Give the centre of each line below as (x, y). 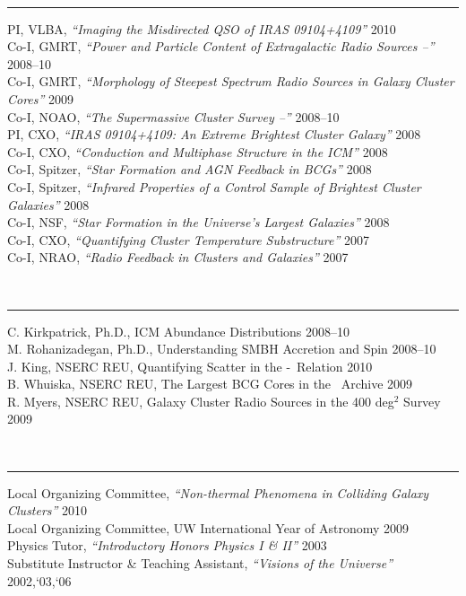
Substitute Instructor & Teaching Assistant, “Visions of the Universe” (200, 563)
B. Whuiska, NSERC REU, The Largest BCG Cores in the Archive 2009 (210, 384)
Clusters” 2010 (47, 510)
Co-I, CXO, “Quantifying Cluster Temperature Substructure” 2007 (188, 239)
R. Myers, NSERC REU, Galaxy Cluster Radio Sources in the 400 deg (201, 401)
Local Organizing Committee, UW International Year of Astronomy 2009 (208, 527)
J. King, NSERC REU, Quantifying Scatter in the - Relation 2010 (190, 366)
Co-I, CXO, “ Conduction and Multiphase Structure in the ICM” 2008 (198, 151)
